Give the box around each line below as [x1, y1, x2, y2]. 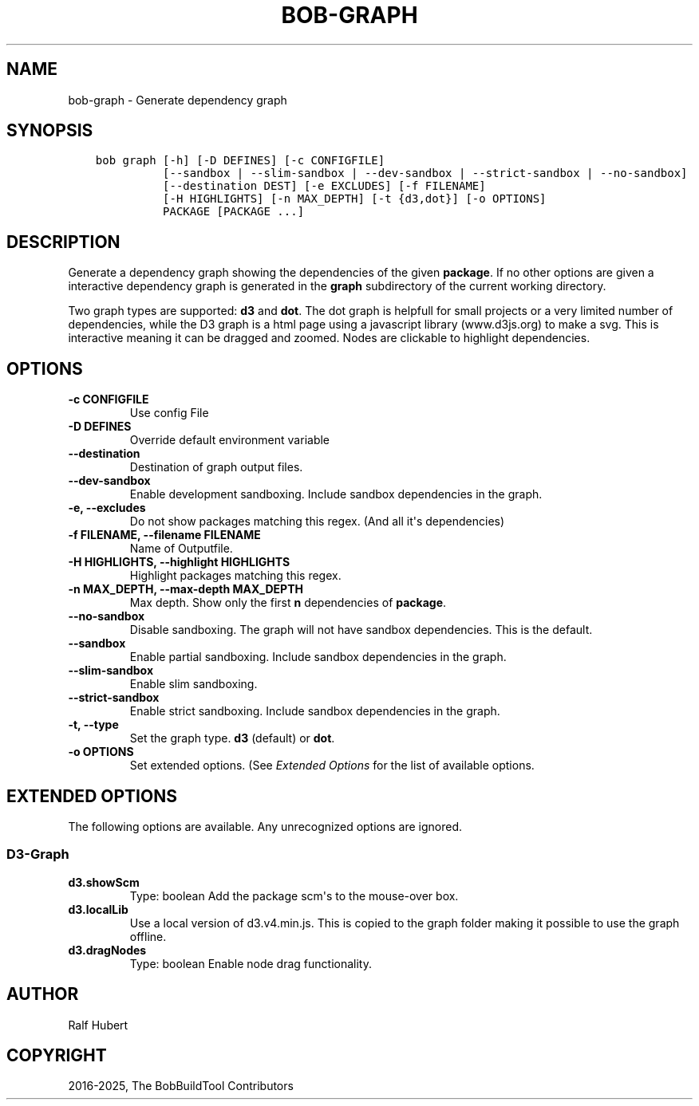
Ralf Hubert [68, 1017, 128, 1032]
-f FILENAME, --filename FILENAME [68, 528, 261, 542]
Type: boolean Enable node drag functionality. [129, 956, 372, 970]
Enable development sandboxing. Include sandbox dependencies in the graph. [129, 487, 543, 502]
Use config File [129, 406, 209, 420]
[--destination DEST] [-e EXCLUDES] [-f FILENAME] [163, 179, 486, 193]
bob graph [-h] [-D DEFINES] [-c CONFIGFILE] [95, 154, 385, 167]
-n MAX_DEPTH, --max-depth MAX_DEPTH [68, 582, 303, 596]
